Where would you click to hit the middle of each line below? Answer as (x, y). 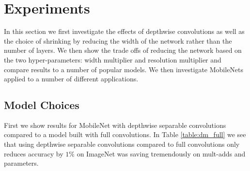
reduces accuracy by (34, 153)
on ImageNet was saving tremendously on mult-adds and (161, 153)
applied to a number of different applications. (71, 79)
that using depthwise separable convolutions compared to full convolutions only (122, 144)
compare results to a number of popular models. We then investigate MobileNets (124, 69)
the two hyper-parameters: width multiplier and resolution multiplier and (113, 59)
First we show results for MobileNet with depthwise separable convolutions (115, 125)
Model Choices (42, 105)
